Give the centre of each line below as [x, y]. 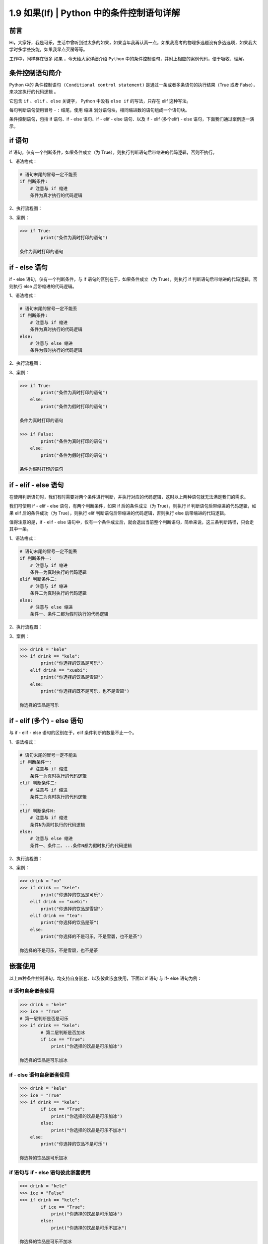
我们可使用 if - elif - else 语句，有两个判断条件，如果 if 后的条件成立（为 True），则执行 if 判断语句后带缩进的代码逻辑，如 [133, 506]
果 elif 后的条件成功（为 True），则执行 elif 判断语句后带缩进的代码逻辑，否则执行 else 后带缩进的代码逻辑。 [119, 513]
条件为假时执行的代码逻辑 [56, 350]
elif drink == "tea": [56, 916]
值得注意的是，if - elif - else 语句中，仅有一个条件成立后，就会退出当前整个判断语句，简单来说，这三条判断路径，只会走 [132, 522]
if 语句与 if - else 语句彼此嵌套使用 [50, 1172]
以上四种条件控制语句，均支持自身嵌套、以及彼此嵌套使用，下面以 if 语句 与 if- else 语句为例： [105, 978]
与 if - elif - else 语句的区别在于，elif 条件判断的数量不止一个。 [73, 733]
